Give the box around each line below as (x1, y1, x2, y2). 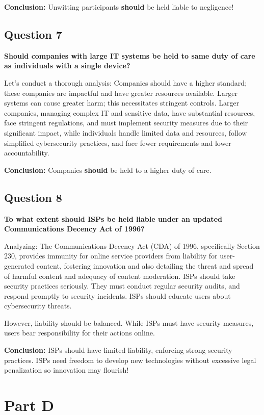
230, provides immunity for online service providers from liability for (4, 250, 218, 261)
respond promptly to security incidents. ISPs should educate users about (4, 290, 231, 301)
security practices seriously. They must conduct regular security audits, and (4, 280, 240, 291)
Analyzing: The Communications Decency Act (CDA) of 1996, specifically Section (4, 240, 260, 251)
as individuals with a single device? (4, 60, 130, 71)
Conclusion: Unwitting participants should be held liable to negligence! (4, 2, 234, 12)
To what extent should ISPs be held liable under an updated (4, 213, 222, 224)
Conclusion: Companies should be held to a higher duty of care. (4, 164, 212, 175)
